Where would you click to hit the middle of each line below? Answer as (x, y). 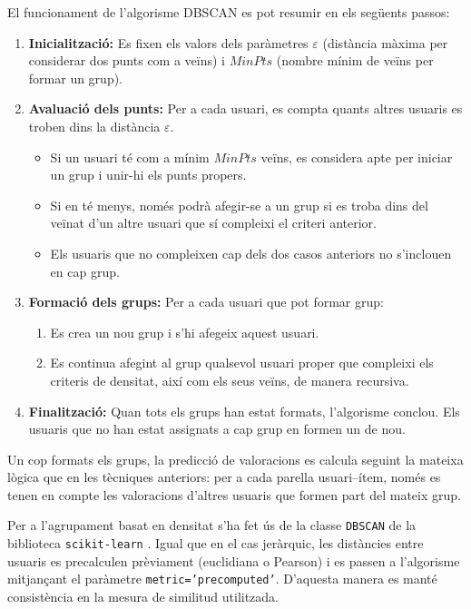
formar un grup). (76, 78)
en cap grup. (85, 271)
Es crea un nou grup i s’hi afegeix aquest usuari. (185, 332)
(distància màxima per (385, 42)
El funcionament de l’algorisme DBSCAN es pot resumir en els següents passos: (229, 12)
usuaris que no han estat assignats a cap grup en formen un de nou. (217, 429)
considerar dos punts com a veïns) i (127, 60)
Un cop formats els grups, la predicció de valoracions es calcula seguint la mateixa (235, 459)
